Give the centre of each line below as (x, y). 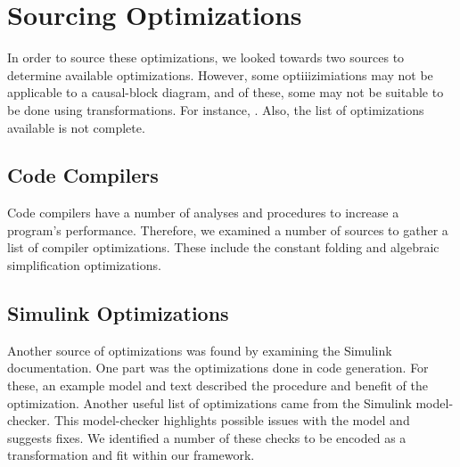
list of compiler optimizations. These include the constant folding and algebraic (223, 247)
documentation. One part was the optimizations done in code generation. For (218, 368)
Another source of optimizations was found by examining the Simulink (200, 350)
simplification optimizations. (84, 265)
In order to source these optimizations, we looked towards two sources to (206, 57)
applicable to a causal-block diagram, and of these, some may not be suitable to (226, 92)
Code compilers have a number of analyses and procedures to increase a (203, 213)
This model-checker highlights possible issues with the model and (232, 420)
